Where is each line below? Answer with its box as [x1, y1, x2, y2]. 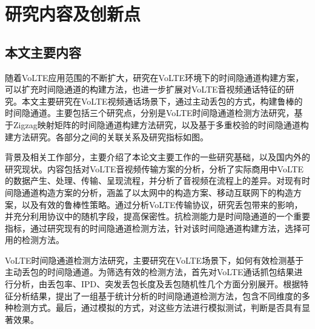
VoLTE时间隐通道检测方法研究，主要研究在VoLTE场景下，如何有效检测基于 [5, 253, 304, 266]
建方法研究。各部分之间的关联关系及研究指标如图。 [5, 130, 208, 143]
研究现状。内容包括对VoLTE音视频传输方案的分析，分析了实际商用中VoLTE [5, 162, 304, 175]
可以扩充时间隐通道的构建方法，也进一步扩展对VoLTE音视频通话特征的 [5, 83, 286, 96]
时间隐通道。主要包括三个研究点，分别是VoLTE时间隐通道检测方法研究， [5, 106, 294, 119]
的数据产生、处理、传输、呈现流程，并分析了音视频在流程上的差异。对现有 [5, 174, 302, 187]
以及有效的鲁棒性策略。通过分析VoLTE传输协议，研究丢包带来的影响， [21, 198, 303, 210]
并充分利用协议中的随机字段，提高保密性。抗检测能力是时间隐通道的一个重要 [5, 210, 310, 223]
